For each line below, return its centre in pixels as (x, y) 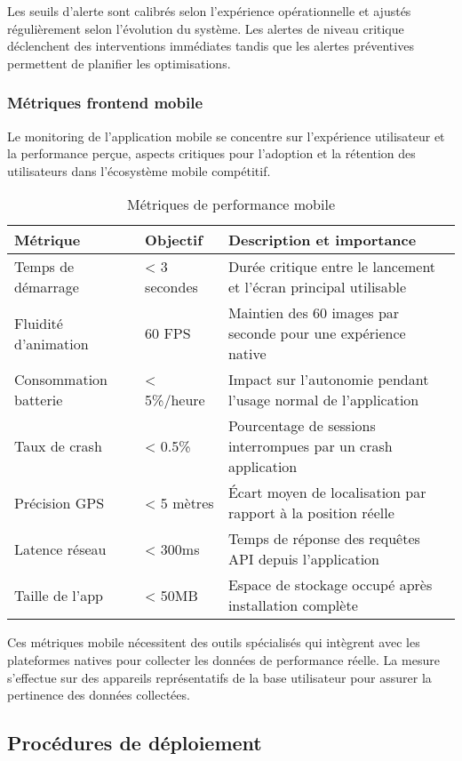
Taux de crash (58, 446)
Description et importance (322, 240)
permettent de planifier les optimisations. (119, 63)
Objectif (174, 240)
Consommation (61, 380)
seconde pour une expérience (317, 333)
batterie (39, 400)
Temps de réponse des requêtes (324, 539)
